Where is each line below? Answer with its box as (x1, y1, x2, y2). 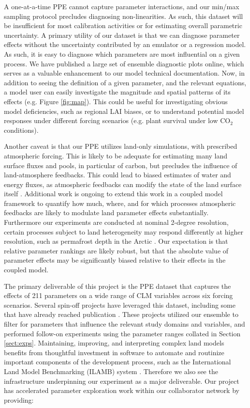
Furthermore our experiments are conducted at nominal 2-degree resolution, (4, 217, 229, 227)
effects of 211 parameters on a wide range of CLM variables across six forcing (4, 290, 233, 300)
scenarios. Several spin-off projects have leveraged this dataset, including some (4, 299, 235, 310)
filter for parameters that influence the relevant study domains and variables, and (4, 319, 245, 329)
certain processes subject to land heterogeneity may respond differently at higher (4, 226, 243, 236)
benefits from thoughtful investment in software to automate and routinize (4, 347, 224, 357)
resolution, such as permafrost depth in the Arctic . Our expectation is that (4, 236, 228, 246)
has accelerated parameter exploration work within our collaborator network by (4, 385, 239, 395)
